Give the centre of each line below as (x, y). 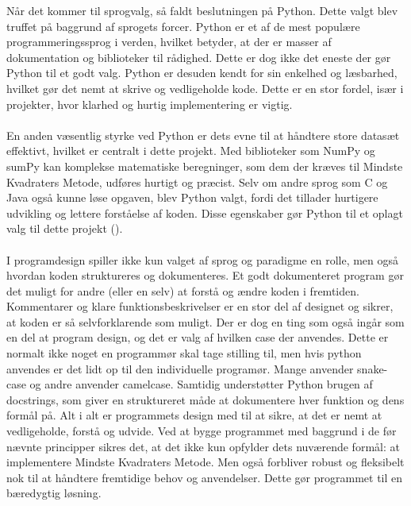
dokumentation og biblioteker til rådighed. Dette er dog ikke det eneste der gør (199, 57)
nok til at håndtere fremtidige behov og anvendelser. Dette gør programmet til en (205, 477)
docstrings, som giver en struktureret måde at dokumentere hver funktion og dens (205, 399)
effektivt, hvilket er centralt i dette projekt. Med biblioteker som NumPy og (191, 151)
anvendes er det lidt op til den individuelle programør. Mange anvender (180, 368)
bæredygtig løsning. (54, 493)
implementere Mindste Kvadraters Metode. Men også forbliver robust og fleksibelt (205, 462)
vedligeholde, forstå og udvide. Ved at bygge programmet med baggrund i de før (202, 431)
